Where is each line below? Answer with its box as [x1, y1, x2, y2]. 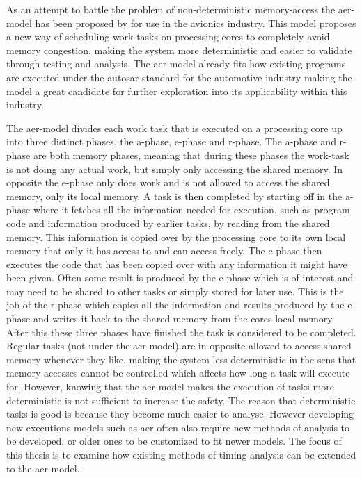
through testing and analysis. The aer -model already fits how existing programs [6, 56, 346, 71]
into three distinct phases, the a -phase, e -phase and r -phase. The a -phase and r [6, 134, 344, 149]
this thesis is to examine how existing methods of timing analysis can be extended [6, 447, 356, 461]
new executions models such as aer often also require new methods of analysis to [6, 420, 350, 434]
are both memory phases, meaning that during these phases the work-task [33, 147, 349, 162]
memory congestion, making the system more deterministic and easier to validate [6, 42, 352, 57]
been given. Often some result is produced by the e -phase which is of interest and [6, 270, 354, 285]
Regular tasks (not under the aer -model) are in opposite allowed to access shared [6, 338, 352, 353]
